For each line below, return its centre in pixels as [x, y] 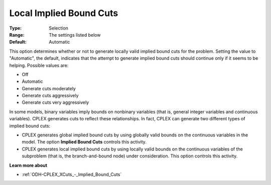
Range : [17, 35]
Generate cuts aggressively [50, 96]
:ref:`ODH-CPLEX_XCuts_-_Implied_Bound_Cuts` [72, 174]
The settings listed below [75, 35]
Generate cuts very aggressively [55, 102]
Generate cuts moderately [49, 88]
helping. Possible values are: [39, 65]
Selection [59, 28]
